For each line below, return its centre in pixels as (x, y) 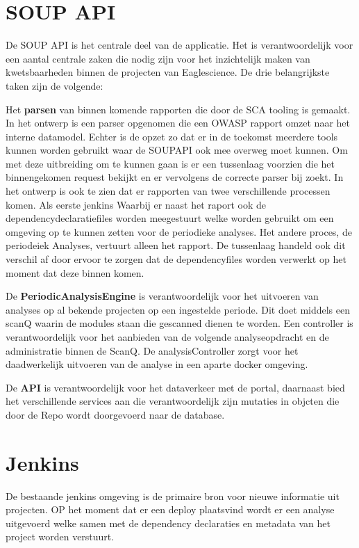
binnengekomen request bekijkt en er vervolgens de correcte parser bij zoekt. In (175, 177)
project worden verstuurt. (60, 537)
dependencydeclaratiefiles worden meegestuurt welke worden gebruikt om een (170, 218)
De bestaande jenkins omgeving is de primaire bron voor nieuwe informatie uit (173, 495)
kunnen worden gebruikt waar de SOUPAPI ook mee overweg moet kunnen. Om (177, 150)
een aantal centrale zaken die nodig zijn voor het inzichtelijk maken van (158, 58)
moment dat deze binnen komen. (75, 272)
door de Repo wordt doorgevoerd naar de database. (115, 414)
